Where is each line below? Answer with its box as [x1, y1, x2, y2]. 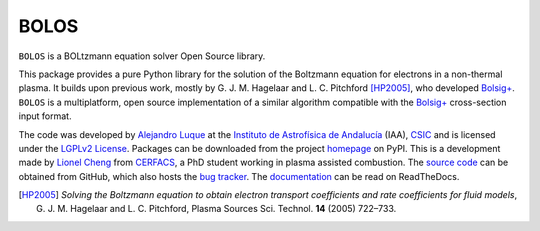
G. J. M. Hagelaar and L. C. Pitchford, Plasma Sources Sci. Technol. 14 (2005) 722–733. [36, 203, 397, 215]
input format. [18, 110, 72, 122]
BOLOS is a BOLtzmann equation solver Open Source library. [18, 50, 266, 62]
